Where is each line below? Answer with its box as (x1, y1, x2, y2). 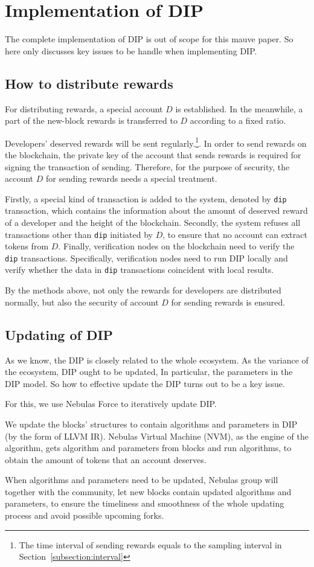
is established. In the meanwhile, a (175, 102, 303, 115)
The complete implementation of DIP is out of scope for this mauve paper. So (5, 33, 293, 45)
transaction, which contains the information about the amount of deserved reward (5, 204, 308, 217)
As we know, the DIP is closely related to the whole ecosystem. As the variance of (5, 353, 309, 366)
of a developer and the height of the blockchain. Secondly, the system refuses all (5, 216, 301, 228)
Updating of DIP (5, 325, 114, 344)
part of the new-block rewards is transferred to (5, 114, 178, 127)
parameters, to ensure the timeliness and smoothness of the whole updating (5, 497, 284, 510)
